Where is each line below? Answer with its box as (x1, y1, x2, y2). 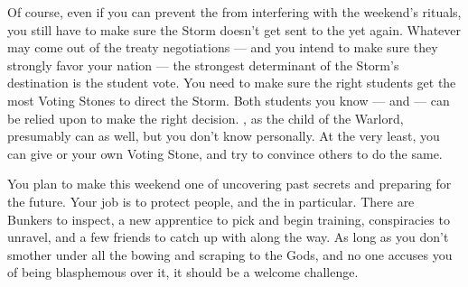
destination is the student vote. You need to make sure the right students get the (7, 73, 456, 92)
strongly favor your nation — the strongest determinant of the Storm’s (7, 55, 399, 74)
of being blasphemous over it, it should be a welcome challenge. (7, 263, 359, 282)
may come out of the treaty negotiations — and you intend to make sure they (7, 38, 438, 57)
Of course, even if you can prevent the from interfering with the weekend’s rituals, (7, 3, 462, 21)
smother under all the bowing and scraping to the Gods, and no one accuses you (7, 245, 453, 264)
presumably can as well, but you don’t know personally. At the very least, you (7, 126, 440, 145)
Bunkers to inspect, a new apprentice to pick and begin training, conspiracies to (7, 209, 450, 228)
